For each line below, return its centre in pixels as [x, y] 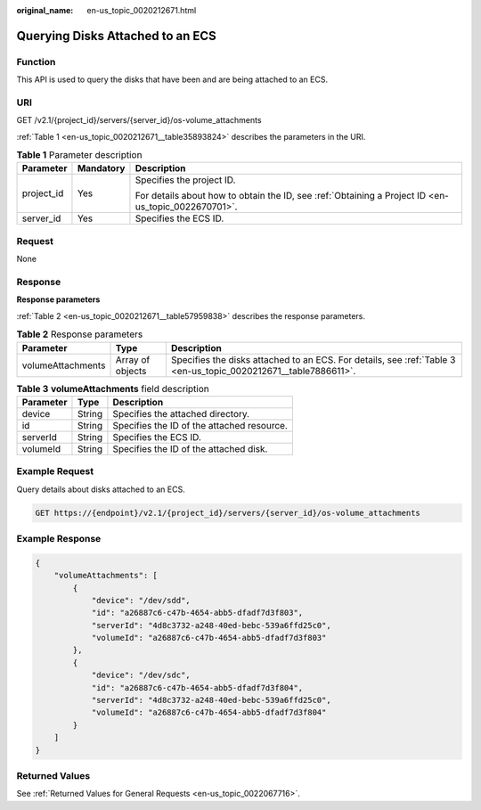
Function [36, 61]
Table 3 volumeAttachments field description [113, 389]
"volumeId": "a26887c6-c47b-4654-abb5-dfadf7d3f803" [209, 638]
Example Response [59, 538]
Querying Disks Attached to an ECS [117, 36]
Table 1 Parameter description [79, 155]
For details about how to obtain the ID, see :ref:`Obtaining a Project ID [281, 196]
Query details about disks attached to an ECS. [101, 489]
